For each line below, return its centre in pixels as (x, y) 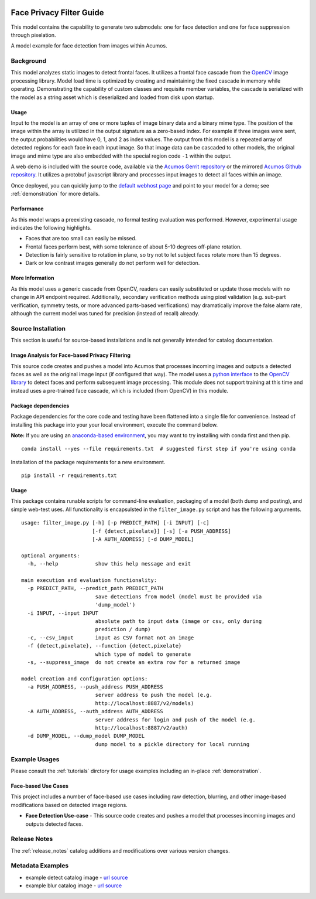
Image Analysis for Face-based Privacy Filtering (71, 355)
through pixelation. (33, 35)
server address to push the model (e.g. (154, 695)
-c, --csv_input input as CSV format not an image (111, 638)
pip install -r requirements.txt (69, 476)
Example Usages (35, 759)
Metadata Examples (40, 866)
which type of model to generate (143, 654)
